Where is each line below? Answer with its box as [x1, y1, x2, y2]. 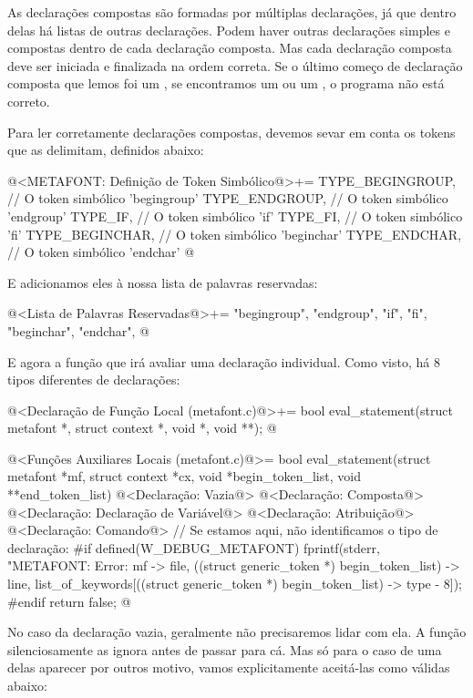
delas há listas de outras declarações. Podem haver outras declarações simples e [7, 20, 450, 39]
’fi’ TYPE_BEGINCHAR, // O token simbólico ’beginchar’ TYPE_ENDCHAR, [7, 224, 462, 243]
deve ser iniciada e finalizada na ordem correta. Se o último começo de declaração [7, 56, 463, 75]
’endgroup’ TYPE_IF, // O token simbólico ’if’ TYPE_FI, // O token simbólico [7, 206, 463, 225]
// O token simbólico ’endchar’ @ [7, 242, 195, 262]
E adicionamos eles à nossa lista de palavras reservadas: [7, 272, 318, 292]
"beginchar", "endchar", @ [7, 321, 149, 340]
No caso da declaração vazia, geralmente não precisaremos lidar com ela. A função [7, 622, 467, 642]
